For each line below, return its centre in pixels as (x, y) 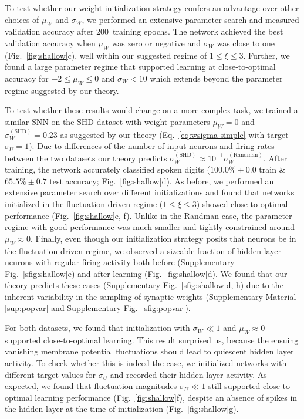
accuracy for (27, 78)
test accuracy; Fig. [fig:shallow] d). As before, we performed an (162, 180)
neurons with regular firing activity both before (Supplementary (120, 262)
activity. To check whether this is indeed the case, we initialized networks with (146, 363)
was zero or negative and (156, 43)
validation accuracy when (50, 43)
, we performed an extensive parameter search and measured (190, 19)
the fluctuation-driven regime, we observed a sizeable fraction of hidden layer (143, 250)
